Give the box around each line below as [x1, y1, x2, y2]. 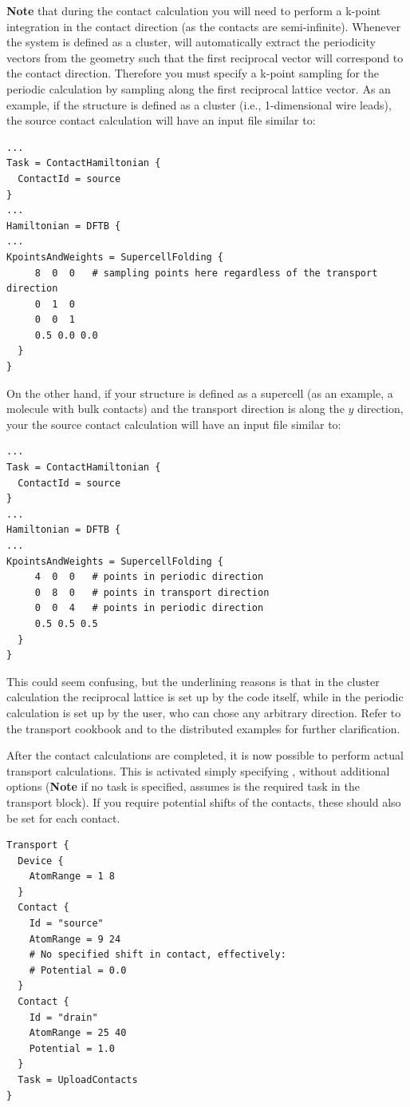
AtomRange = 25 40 [29, 1027, 127, 1039]
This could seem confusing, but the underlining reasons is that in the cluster [6, 673, 380, 689]
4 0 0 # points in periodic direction [34, 571, 264, 583]
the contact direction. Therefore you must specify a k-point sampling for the [6, 65, 380, 81]
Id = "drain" [29, 1011, 98, 1023]
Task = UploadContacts [18, 1074, 138, 1085]
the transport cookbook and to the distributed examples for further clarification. [6, 720, 400, 736]
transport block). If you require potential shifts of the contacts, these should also [6, 793, 401, 810]
